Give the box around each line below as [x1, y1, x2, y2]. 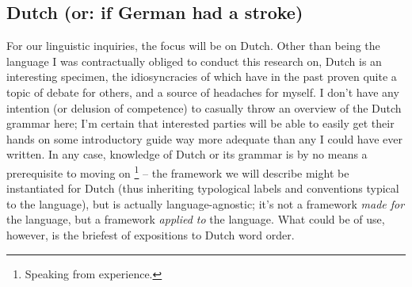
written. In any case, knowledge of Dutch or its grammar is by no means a [6, 146, 368, 163]
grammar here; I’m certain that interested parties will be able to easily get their [6, 115, 395, 132]
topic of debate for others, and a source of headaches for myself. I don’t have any [6, 83, 399, 100]
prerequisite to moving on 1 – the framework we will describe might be [6, 162, 349, 181]
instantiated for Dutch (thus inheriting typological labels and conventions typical [6, 180, 399, 197]
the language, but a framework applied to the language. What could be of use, [6, 211, 385, 228]
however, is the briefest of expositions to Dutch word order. [6, 226, 295, 243]
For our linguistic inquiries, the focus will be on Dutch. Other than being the [6, 37, 380, 54]
